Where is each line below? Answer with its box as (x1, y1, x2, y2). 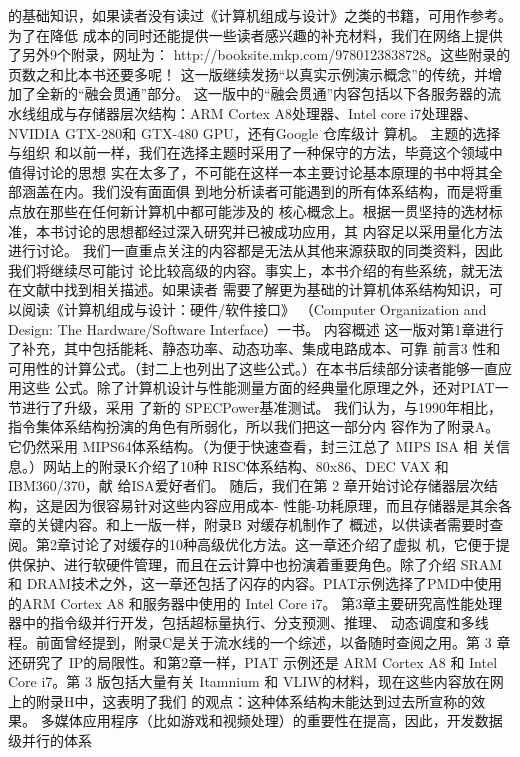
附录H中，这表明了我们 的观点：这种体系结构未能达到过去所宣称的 (35, 690, 472, 711)
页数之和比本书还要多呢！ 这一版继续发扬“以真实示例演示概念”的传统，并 (8, 63, 488, 84)
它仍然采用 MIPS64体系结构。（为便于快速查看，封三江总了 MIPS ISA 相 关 (8, 436, 497, 457)
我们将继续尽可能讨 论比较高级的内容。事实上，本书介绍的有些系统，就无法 (8, 259, 503, 280)
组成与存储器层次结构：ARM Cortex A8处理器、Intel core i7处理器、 (35, 102, 478, 123)
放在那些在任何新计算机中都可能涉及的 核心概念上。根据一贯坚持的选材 (21, 200, 489, 221)
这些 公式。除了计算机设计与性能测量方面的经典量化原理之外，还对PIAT (21, 377, 495, 398)
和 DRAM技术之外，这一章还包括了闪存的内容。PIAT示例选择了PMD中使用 (8, 573, 503, 594)
